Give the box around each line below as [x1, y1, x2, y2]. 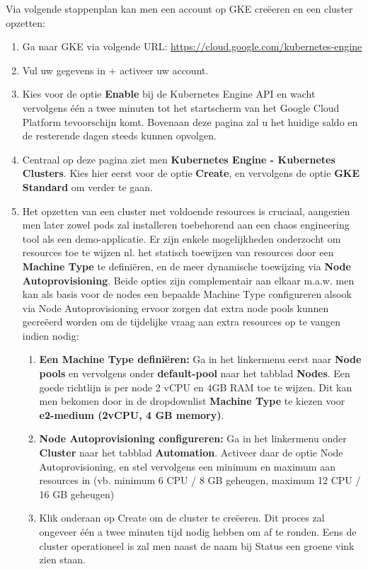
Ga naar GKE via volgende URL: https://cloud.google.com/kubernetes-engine [22, 39, 362, 54]
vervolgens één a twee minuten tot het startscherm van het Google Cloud [22, 100, 340, 115]
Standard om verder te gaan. [22, 179, 153, 194]
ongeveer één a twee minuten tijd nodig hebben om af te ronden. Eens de [39, 524, 357, 539]
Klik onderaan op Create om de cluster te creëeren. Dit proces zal [39, 510, 325, 525]
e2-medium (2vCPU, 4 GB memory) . [39, 407, 224, 422]
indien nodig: [22, 328, 79, 343]
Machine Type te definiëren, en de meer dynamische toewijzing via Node [22, 258, 351, 273]
